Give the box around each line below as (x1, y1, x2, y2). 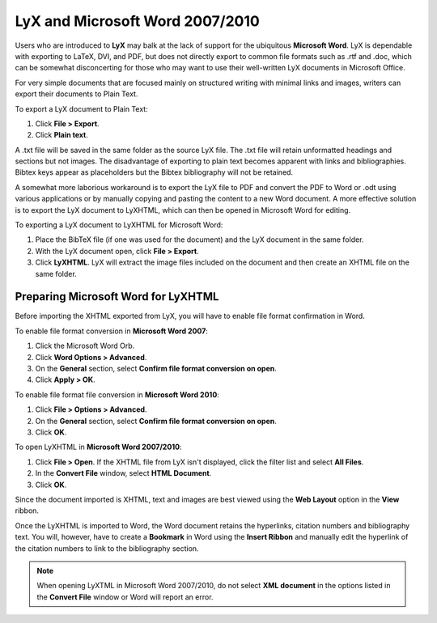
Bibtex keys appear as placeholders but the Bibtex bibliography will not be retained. (15, 167, 294, 177)
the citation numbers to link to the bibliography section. (15, 543, 199, 553)
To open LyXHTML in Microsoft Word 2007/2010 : (15, 442, 182, 452)
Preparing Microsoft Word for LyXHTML (15, 290, 219, 303)
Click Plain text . (35, 130, 89, 140)
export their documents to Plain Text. (15, 89, 138, 99)
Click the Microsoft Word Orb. (35, 341, 135, 351)
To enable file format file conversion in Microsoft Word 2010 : (15, 389, 220, 400)
